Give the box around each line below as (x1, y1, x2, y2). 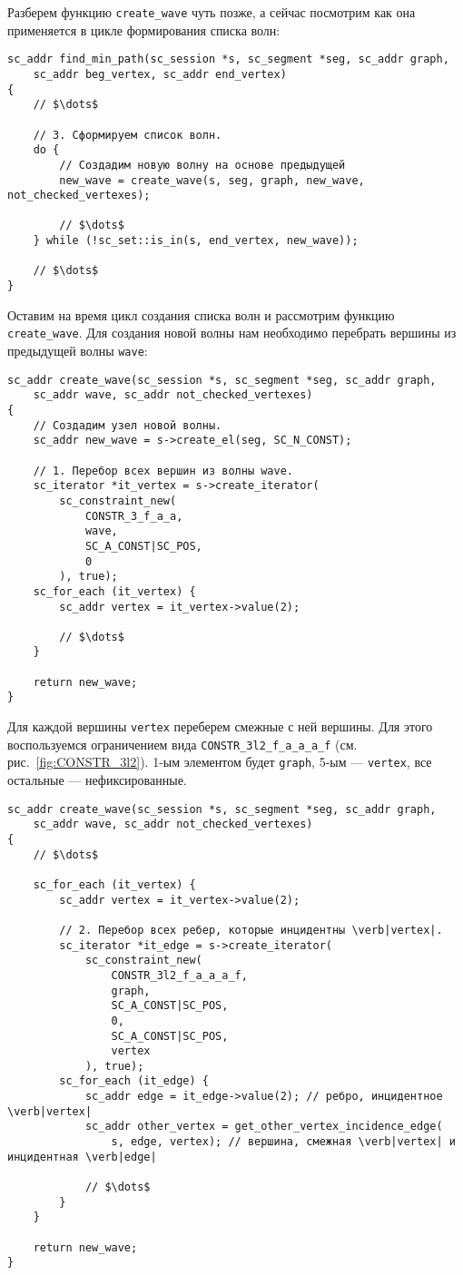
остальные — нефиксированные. (7, 770, 187, 790)
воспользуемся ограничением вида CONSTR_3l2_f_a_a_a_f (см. (7, 734, 358, 753)
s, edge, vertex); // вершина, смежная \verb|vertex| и (111, 1135, 456, 1149)
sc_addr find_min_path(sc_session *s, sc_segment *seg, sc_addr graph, (7, 53, 449, 66)
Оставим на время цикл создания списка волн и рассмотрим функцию (7, 305, 395, 324)
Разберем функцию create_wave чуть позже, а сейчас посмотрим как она (7, 3, 416, 21)
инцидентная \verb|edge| (7, 1150, 157, 1163)
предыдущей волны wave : (7, 341, 148, 359)
